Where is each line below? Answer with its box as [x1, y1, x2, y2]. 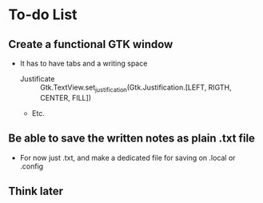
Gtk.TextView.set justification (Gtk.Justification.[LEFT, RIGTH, [39, 82, 232, 94]
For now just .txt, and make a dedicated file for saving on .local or [19, 153, 236, 162]
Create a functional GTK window [8, 38, 173, 51]
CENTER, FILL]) [39, 93, 92, 102]
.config [19, 161, 44, 171]
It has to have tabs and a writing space [19, 58, 148, 68]
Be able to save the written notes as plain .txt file [8, 132, 256, 145]
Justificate [19, 74, 55, 83]
